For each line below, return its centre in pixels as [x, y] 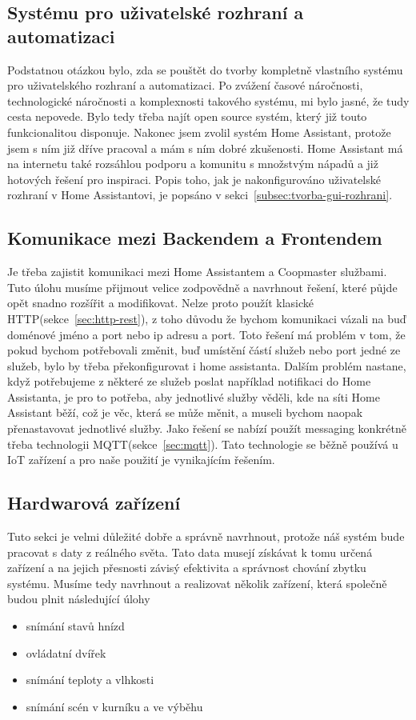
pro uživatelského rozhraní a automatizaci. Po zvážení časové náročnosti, [185, 85]
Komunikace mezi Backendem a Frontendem [195, 238]
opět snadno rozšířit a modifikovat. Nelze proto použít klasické [161, 303]
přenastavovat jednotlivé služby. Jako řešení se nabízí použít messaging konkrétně [207, 428]
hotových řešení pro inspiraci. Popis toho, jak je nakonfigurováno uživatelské [194, 179]
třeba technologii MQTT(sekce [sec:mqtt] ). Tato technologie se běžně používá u [203, 444]
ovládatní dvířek [66, 652]
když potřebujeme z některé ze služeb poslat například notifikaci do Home [189, 381]
